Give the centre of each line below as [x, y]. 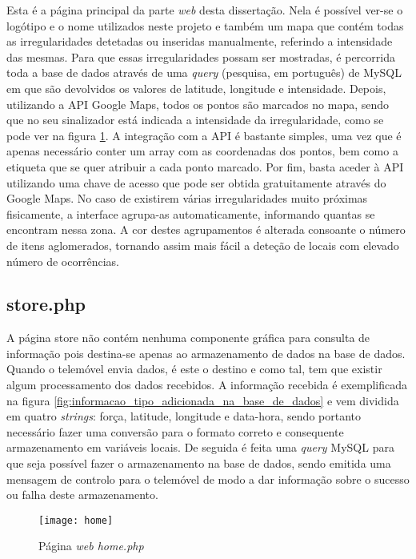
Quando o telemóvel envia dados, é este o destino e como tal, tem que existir [194, 369]
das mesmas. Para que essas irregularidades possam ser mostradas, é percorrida [201, 56]
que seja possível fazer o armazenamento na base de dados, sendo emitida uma [199, 463]
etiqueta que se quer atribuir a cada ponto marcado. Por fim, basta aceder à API [205, 166]
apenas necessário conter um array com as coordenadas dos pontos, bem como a [202, 151]
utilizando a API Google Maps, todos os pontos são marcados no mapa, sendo [198, 104]
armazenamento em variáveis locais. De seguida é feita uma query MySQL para [200, 447]
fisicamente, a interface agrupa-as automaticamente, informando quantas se [191, 213]
